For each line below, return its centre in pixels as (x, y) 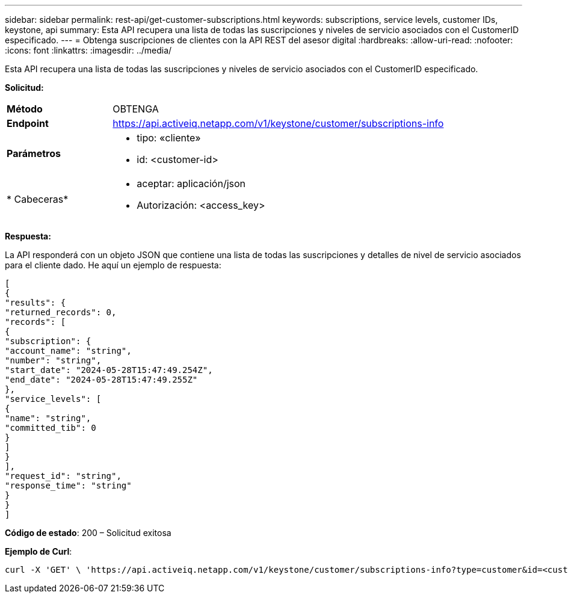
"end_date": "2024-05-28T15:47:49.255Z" (101, 380)
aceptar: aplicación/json (191, 183)
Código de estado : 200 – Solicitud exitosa (88, 533)
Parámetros (34, 153)
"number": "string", (53, 360)
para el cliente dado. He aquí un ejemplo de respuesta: (113, 265)
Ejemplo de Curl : (39, 551)
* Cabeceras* (38, 199)
